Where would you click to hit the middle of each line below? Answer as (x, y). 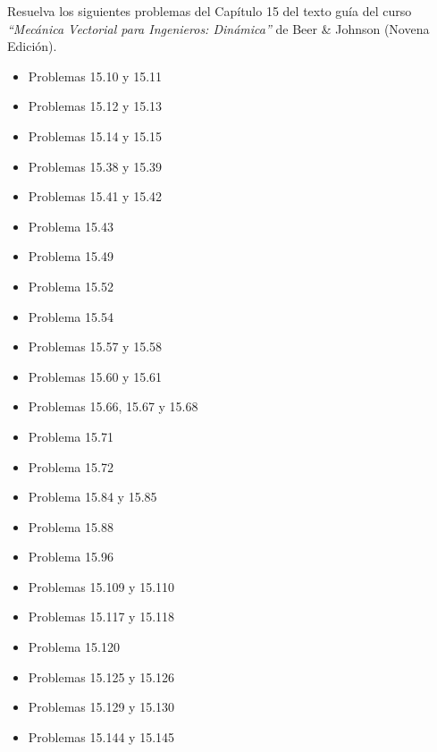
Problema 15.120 (74, 647)
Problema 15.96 (71, 557)
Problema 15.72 (71, 466)
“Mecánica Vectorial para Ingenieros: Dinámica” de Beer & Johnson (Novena (218, 28)
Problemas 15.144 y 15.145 (101, 736)
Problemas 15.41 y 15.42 (95, 196)
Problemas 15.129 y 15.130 (101, 707)
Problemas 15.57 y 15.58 (95, 346)
